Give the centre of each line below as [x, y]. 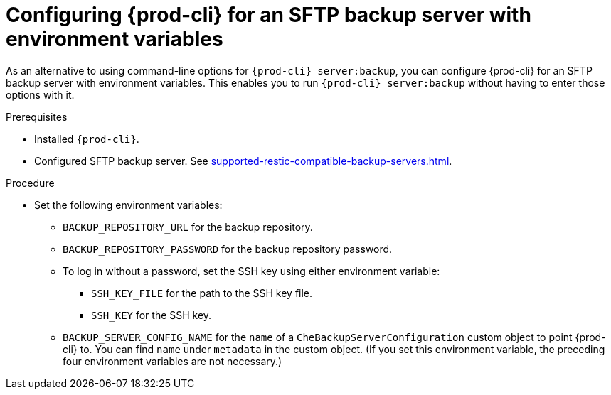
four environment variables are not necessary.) [172, 361]
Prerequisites [37, 117]
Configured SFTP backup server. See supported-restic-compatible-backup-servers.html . [243, 161]
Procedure [30, 183]
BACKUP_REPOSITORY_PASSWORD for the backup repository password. [228, 249]
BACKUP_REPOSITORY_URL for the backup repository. [188, 227]
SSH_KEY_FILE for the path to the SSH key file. [202, 293]
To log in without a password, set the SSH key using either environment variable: [251, 271]
